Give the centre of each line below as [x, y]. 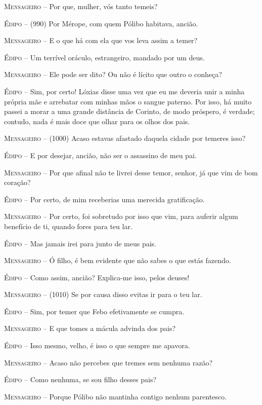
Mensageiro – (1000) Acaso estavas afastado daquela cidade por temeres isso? [125, 138]
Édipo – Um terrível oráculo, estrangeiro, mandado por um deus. [104, 57]
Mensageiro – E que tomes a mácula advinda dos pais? [90, 328]
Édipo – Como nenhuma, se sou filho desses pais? [80, 379]
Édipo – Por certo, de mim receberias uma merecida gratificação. [104, 199]
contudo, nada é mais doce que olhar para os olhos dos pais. [97, 121]
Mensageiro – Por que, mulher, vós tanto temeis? [81, 6]
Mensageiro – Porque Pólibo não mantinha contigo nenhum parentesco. [115, 396]
